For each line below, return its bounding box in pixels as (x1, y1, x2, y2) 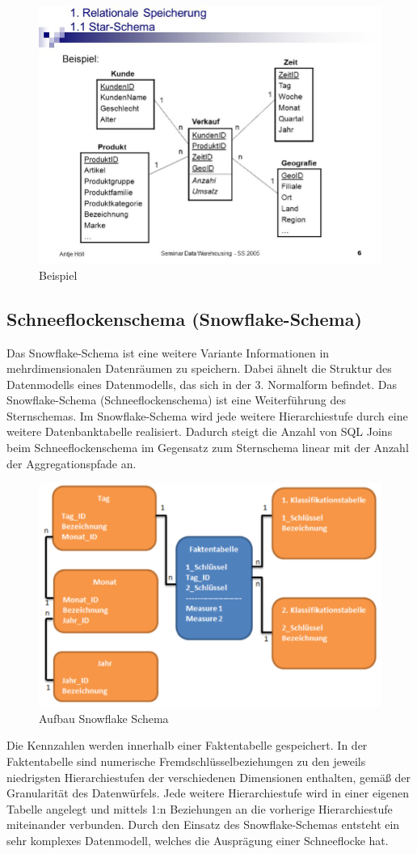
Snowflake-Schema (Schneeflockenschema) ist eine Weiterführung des (6, 391, 346, 408)
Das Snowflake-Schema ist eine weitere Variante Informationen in (6, 344, 330, 361)
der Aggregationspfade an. (6, 454, 137, 471)
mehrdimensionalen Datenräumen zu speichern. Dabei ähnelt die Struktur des (6, 360, 392, 377)
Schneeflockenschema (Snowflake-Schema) (6, 306, 362, 331)
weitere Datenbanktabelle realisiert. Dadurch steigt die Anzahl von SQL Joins (6, 423, 393, 440)
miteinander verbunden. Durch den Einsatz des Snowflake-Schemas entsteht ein (6, 816, 400, 833)
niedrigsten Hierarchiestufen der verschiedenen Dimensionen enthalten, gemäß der (6, 768, 411, 785)
